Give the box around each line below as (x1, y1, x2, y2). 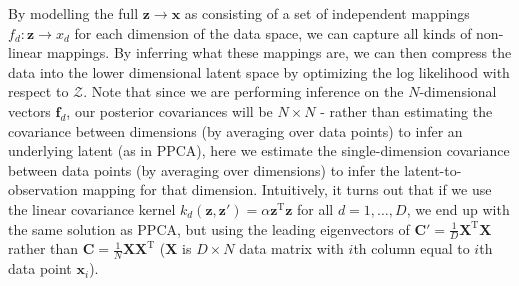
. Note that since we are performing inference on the (83, 81, 404, 102)
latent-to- (404, 159, 462, 180)
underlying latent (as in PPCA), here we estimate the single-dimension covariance (8, 140, 510, 161)
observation (8, 179, 78, 200)
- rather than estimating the (320, 100, 493, 121)
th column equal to (353, 238, 470, 259)
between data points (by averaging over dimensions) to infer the (8, 159, 400, 180)
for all (297, 198, 334, 219)
